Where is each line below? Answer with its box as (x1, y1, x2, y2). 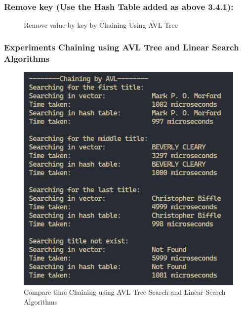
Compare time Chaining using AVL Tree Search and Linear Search (24, 287, 226, 297)
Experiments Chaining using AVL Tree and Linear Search (4, 41, 239, 53)
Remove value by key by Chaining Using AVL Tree (24, 20, 178, 30)
